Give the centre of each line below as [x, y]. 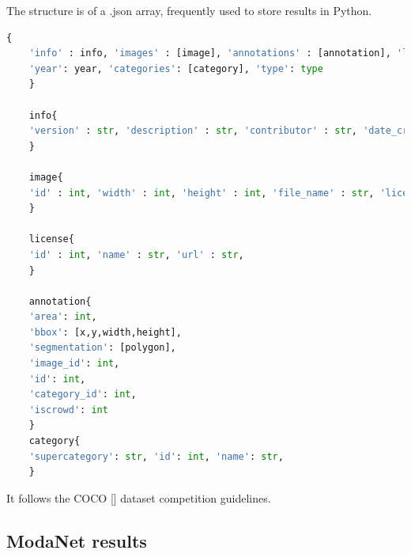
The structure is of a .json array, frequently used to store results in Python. [189, 10]
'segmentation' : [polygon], [102, 348]
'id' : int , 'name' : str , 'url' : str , [136, 254]
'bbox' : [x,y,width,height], [105, 332]
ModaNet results [77, 540]
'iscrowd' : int [68, 410]
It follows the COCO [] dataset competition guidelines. [139, 497]
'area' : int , [63, 317]
